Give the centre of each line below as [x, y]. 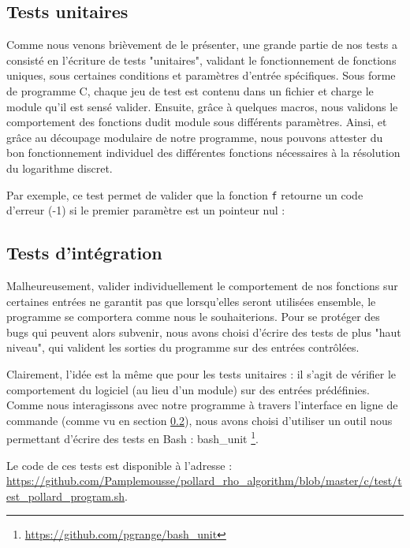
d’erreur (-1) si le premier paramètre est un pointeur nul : [146, 210]
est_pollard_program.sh [66, 496]
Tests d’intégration [84, 253]
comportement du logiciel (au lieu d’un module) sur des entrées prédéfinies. [188, 389]
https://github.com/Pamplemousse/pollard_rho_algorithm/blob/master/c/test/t [204, 481]
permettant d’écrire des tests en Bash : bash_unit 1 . [132, 437]
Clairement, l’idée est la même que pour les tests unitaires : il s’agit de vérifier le [201, 373]
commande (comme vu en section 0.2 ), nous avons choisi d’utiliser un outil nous [199, 420]
